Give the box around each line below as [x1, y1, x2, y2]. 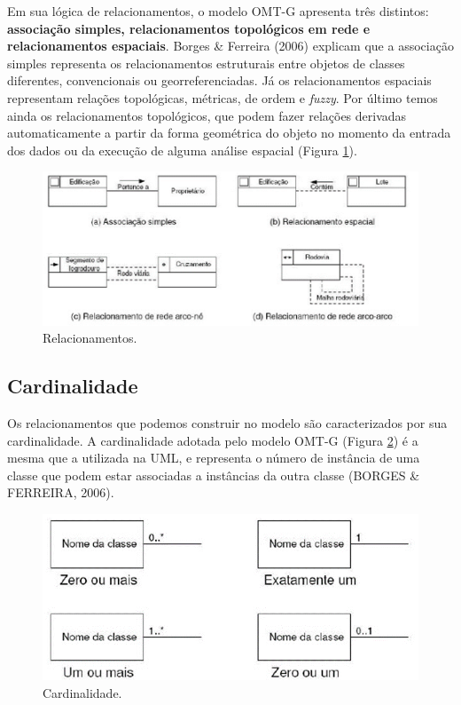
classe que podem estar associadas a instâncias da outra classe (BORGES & [7, 465, 420, 484]
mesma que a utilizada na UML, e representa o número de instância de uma [7, 448, 420, 467]
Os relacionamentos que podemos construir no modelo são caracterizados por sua [7, 414, 448, 432]
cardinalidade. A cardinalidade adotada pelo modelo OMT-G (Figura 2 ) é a [7, 431, 418, 449]
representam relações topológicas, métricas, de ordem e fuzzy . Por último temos [7, 88, 438, 107]
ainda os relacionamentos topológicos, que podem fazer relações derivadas [7, 106, 407, 124]
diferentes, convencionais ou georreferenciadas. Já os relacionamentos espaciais [7, 71, 432, 90]
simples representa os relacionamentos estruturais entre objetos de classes [7, 53, 405, 72]
